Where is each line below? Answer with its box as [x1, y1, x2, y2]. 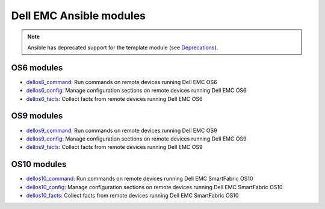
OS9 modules [11, 111, 63, 121]
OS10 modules [11, 159, 67, 169]
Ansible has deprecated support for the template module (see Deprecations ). [27, 44, 218, 51]
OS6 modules [11, 62, 63, 73]
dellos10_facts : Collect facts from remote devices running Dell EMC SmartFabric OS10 [26, 192, 239, 199]
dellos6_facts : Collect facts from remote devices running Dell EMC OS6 [26, 95, 203, 102]
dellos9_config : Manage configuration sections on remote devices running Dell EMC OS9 [26, 135, 247, 142]
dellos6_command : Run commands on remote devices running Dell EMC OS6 [26, 78, 217, 85]
